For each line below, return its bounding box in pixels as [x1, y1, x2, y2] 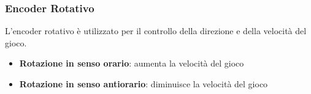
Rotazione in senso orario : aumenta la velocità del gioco [19, 57, 244, 70]
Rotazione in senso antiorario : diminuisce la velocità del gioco [19, 78, 268, 90]
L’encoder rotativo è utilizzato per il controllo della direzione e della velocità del [5, 24, 307, 37]
